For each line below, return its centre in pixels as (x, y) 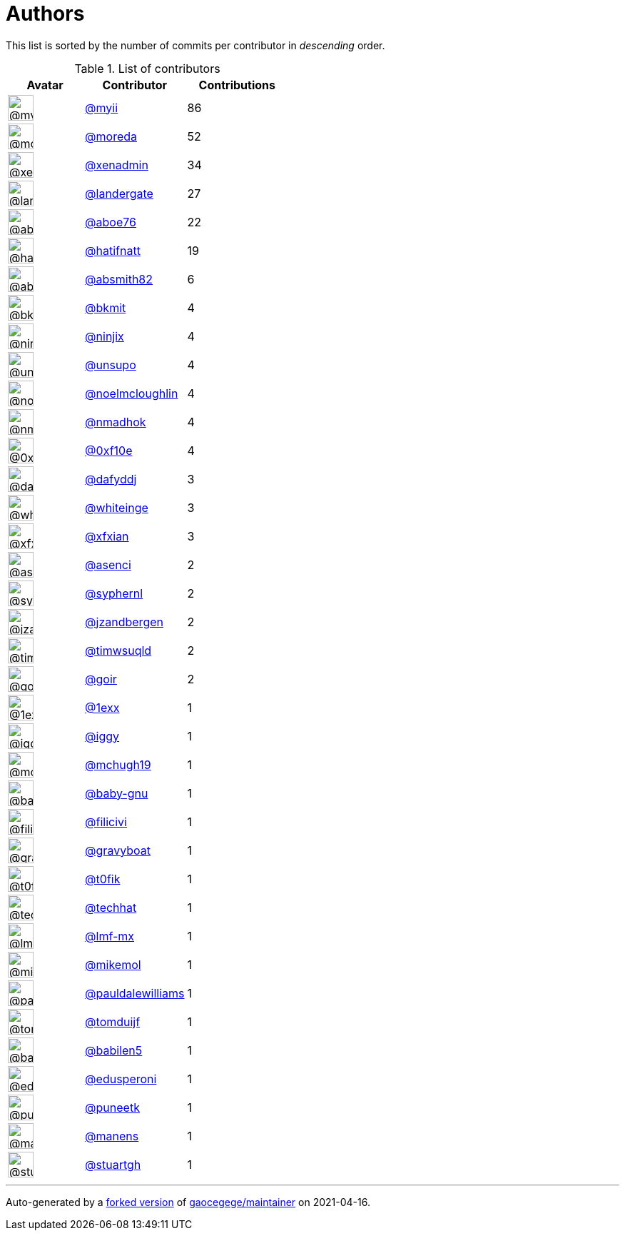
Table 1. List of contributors (147, 68)
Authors (45, 14)
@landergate (119, 193)
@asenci (108, 564)
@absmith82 (119, 279)
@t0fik (103, 879)
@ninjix (105, 336)
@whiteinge (117, 507)
